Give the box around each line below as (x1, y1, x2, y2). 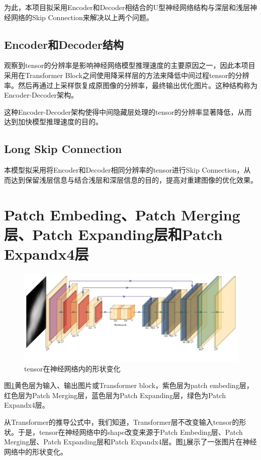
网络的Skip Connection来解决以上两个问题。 (11, 12, 153, 22)
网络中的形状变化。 (4, 446, 67, 456)
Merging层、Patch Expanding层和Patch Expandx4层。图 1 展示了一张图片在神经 (4, 436, 257, 447)
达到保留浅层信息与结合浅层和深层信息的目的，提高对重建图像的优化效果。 (11, 174, 257, 185)
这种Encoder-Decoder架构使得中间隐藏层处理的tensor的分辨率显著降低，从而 (4, 106, 252, 117)
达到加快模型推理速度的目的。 (4, 116, 103, 127)
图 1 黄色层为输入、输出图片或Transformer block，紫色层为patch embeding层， (4, 380, 253, 391)
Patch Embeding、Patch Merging (4, 204, 240, 224)
